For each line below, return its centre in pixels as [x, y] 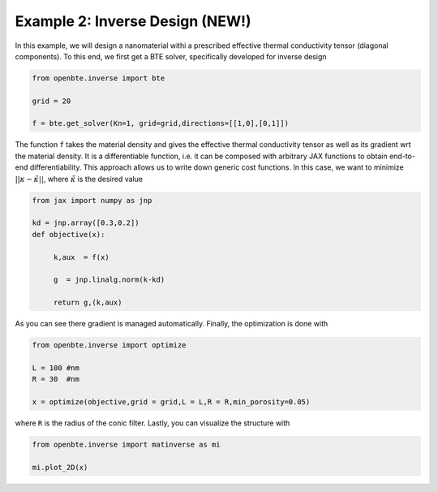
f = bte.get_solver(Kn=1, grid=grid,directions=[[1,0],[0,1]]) [161, 123]
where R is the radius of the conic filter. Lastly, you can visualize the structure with [152, 423]
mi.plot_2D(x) [60, 467]
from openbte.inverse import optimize [109, 345]
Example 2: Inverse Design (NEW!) [133, 21]
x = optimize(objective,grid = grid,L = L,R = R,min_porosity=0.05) [171, 402]
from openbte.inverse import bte [99, 78]
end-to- [402, 156]
